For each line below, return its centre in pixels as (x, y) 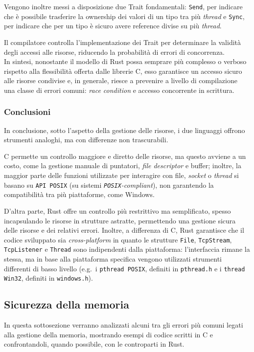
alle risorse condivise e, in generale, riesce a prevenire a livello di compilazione (121, 80)
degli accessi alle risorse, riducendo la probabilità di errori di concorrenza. (115, 52)
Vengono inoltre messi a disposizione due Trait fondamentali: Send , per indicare (123, 6)
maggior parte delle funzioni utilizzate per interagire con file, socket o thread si (121, 175)
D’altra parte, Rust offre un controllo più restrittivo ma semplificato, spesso (117, 210)
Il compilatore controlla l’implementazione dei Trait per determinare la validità (123, 42)
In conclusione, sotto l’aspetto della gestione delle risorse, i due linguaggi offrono (125, 130)
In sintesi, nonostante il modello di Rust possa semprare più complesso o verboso (125, 61)
